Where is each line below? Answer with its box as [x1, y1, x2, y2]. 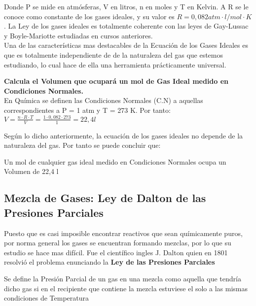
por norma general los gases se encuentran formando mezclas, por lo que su [4, 238, 231, 248]
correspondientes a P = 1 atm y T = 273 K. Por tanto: [4, 104, 171, 115]
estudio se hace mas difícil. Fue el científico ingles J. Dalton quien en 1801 [4, 247, 228, 257]
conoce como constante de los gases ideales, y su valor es [4, 11, 175, 21]
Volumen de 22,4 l [4, 166, 59, 176]
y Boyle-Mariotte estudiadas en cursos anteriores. [4, 30, 153, 40]
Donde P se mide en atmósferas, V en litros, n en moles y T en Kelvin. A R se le [4, 1, 249, 11]
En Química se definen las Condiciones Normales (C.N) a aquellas [4, 95, 203, 105]
